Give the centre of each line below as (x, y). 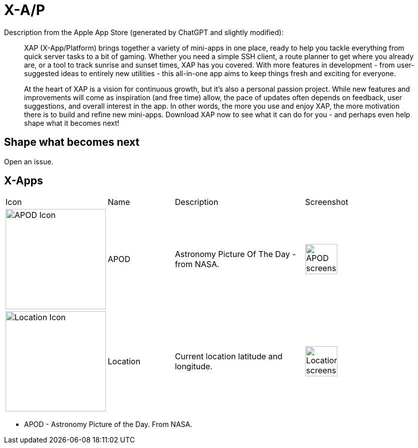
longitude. (193, 367)
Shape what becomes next (72, 142)
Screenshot (327, 202)
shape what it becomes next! (72, 123)
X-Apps (24, 181)
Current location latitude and (229, 357)
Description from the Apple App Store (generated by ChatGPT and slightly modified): (144, 32)
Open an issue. (29, 161)
